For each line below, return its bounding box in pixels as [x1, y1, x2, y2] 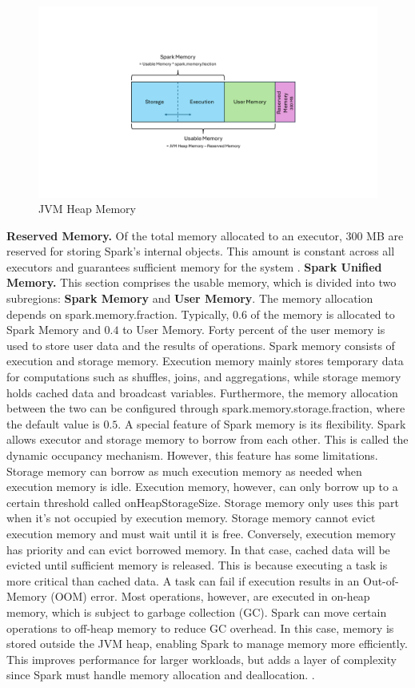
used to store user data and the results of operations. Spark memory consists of [6, 336, 395, 353]
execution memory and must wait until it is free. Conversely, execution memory [6, 525, 396, 541]
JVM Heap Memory [38, 200, 136, 217]
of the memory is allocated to [250, 305, 395, 322]
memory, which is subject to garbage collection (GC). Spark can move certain [6, 603, 387, 620]
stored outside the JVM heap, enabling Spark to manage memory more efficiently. [6, 635, 408, 652]
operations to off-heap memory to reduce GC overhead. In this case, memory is [6, 619, 394, 636]
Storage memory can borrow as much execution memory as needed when [6, 462, 362, 479]
